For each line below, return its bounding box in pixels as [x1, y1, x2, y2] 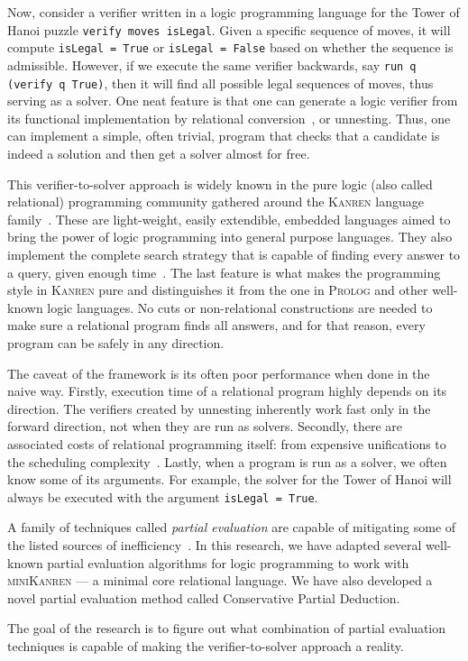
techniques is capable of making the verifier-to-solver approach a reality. [7, 636, 404, 655]
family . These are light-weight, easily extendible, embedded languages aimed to [7, 209, 451, 228]
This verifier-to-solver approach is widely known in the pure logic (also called [7, 174, 433, 193]
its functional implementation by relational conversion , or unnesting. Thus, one [7, 108, 451, 127]
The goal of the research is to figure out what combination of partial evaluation [7, 619, 446, 638]
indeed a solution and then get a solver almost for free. [7, 144, 310, 162]
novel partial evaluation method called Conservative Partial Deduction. [7, 588, 400, 607]
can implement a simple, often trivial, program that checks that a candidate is [7, 126, 440, 145]
